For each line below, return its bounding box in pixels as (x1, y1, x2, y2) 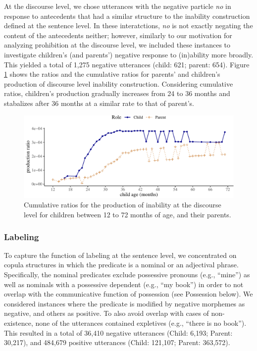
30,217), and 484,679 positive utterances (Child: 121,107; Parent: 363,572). (4, 337, 230, 348)
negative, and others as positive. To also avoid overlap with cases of (4, 308, 209, 318)
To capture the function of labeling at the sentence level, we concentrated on (4, 250, 237, 260)
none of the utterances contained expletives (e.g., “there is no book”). (35, 317, 247, 328)
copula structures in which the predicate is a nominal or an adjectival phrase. (4, 259, 239, 270)
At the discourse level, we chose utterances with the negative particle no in (4, 1, 231, 11)
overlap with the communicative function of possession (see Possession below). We (4, 289, 253, 299)
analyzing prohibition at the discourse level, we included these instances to (4, 40, 231, 50)
